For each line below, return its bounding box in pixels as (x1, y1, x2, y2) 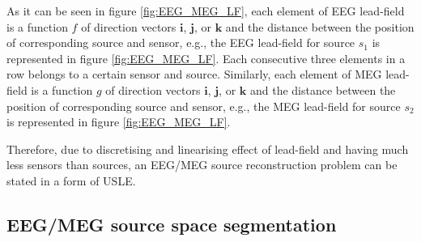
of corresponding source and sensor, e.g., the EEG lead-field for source (6, 34, 355, 51)
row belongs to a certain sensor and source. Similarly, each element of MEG (6, 66, 382, 83)
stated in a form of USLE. (6, 172, 136, 189)
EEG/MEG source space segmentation (6, 211, 337, 236)
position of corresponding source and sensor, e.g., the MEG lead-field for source (6, 97, 401, 114)
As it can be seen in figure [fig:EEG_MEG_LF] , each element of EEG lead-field (6, 2, 405, 19)
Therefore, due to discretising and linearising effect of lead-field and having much (6, 140, 409, 157)
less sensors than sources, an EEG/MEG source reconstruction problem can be (6, 156, 398, 173)
